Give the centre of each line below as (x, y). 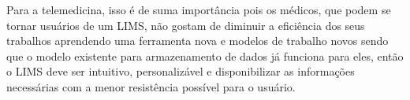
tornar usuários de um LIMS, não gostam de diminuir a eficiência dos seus (186, 25)
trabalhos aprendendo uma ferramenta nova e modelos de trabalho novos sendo (198, 41)
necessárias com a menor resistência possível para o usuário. (151, 86)
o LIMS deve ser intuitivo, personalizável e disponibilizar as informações (181, 71)
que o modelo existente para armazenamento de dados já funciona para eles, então (205, 56)
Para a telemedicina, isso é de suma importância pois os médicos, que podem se (199, 9)
